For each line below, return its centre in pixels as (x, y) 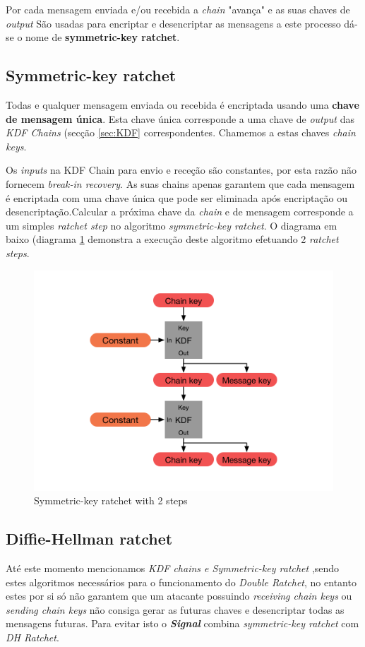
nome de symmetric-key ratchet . (103, 37)
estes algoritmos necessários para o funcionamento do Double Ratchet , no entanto (181, 582)
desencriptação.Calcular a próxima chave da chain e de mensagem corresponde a (180, 212)
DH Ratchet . (32, 637)
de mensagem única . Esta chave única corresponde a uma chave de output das (180, 118)
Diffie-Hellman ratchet (89, 539)
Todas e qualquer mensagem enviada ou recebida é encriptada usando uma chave (182, 104)
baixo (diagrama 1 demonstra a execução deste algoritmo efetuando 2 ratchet (172, 239)
